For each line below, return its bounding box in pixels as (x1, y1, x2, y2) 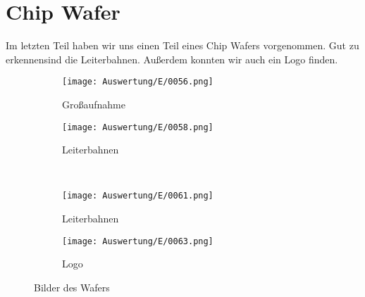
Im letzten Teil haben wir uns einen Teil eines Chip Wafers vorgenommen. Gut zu (6, 38, 359, 53)
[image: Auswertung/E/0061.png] (62, 191, 214, 201)
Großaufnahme (62, 96, 125, 111)
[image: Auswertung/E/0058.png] (62, 122, 214, 132)
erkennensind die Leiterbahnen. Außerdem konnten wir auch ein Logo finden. (6, 51, 338, 66)
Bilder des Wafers (34, 279, 110, 294)
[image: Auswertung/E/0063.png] (62, 236, 214, 246)
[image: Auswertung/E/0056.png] (62, 77, 214, 87)
